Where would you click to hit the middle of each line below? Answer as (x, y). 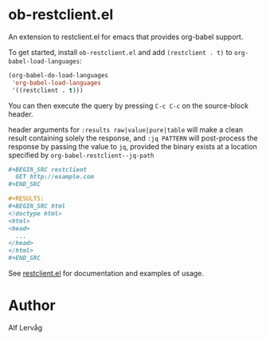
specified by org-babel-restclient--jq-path (81, 155)
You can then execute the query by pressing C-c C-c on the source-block (129, 105)
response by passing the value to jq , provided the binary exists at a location (133, 146)
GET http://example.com (55, 177)
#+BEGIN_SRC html (37, 206)
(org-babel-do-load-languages (59, 75)
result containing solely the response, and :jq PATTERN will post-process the (133, 138)
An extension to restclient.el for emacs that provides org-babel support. (126, 37)
